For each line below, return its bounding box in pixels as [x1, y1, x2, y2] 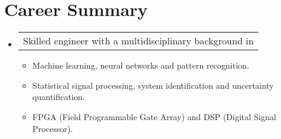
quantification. [32, 90, 85, 103]
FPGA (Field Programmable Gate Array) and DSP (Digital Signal [32, 110, 276, 122]
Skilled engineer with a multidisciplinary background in [23, 34, 254, 48]
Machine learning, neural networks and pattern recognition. [32, 59, 249, 72]
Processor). [32, 122, 73, 134]
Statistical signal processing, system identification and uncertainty [32, 79, 274, 91]
